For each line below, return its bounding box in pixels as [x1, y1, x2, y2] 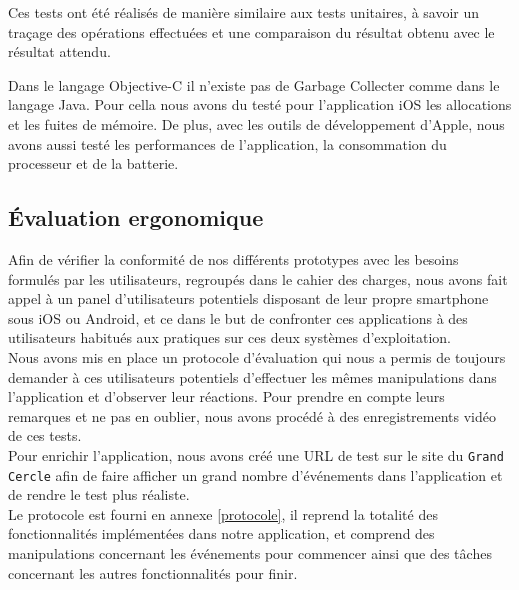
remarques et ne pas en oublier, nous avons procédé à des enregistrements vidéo [8, 405, 496, 426]
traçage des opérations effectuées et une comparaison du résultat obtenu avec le [8, 21, 495, 42]
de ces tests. [8, 425, 82, 446]
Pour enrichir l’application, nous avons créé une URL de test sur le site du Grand [8, 444, 504, 465]
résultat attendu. [8, 41, 111, 62]
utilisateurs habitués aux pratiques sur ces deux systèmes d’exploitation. [8, 327, 451, 348]
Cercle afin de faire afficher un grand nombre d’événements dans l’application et [8, 464, 503, 485]
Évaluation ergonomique [8, 202, 264, 233]
